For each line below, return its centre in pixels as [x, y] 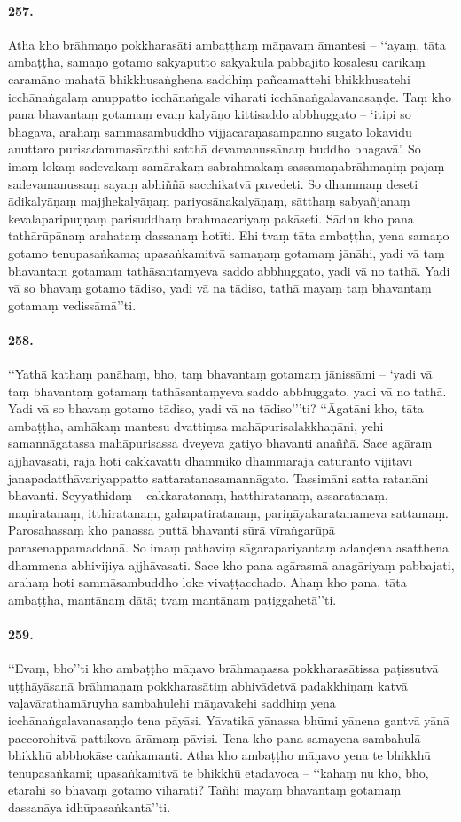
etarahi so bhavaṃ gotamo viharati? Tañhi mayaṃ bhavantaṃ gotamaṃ [205, 790]
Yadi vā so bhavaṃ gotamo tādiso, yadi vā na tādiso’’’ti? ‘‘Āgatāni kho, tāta [216, 408]
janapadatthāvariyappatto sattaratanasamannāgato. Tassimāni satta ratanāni [219, 478]
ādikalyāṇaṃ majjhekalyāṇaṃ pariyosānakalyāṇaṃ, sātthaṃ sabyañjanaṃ [209, 201]
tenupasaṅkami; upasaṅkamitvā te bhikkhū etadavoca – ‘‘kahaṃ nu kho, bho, [219, 772]
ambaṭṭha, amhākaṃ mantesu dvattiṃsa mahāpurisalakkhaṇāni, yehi [196, 425]
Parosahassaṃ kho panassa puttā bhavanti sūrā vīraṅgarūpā [172, 530]
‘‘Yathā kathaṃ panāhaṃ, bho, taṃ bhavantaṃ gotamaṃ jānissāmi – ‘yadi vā [220, 374]
